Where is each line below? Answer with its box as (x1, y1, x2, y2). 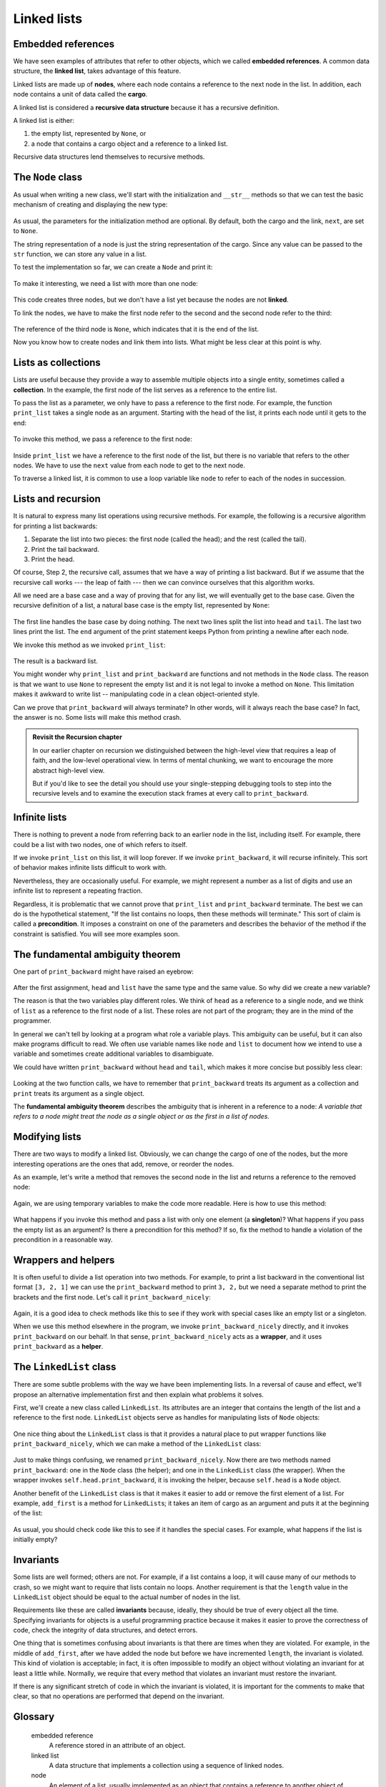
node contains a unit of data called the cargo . (13, 90, 148, 99)
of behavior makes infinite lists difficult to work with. (13, 863, 167, 872)
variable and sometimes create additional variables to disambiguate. (13, 1049, 214, 1058)
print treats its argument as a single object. (13, 1089, 145, 1097)
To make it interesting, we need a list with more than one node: (13, 279, 198, 287)
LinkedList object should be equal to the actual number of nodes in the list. (13, 1593, 241, 1601)
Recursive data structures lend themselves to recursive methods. (13, 152, 205, 161)
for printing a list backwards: (13, 522, 98, 530)
